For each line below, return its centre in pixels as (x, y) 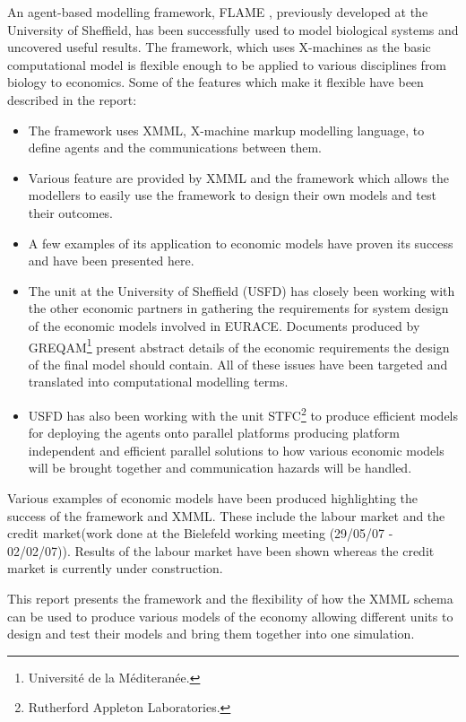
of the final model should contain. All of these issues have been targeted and (238, 364)
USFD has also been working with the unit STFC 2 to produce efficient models (243, 413)
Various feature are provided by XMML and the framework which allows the (239, 177)
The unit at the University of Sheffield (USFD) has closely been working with (242, 290)
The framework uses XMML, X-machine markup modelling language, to (226, 130)
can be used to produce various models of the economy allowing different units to (230, 616)
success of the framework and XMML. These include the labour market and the (226, 515)
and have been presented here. (111, 261)
